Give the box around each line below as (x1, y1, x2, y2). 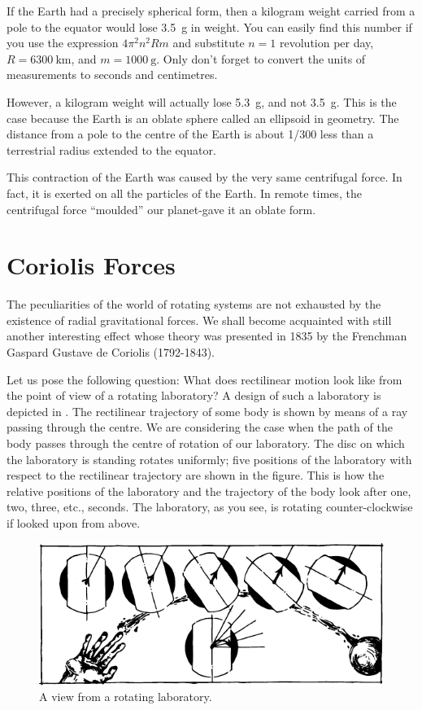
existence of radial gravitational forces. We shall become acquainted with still (7, 311, 392, 328)
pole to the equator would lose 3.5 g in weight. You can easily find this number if (7, 18, 412, 35)
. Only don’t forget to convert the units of (156, 50, 366, 67)
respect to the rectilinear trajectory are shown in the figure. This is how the (7, 467, 385, 484)
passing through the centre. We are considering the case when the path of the (7, 419, 393, 436)
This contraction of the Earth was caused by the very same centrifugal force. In (7, 169, 402, 186)
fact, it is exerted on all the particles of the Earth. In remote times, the (7, 184, 362, 201)
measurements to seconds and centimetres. (7, 66, 218, 83)
